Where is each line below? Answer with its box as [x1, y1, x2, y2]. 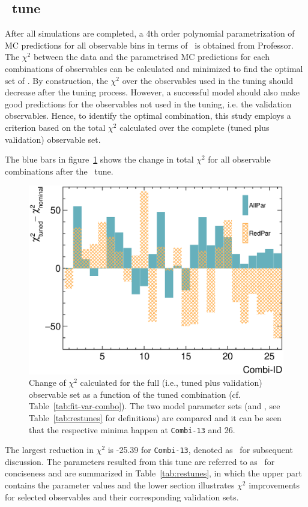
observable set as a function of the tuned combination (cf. [29, 388, 241, 400]
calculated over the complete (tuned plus [119, 121, 270, 133]
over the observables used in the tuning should [122, 74, 293, 86]
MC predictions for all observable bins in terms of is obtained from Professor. [5, 38, 294, 51]
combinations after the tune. [5, 164, 113, 177]
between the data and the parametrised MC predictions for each [33, 50, 270, 63]
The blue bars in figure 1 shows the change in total [5, 153, 194, 166]
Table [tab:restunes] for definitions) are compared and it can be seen [29, 411, 282, 424]
